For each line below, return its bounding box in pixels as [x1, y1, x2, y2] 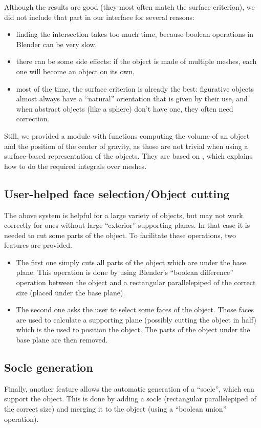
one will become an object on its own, [16, 66, 135, 76]
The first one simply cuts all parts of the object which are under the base [16, 256, 246, 267]
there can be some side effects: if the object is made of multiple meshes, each [16, 56, 257, 67]
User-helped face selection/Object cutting [4, 185, 230, 201]
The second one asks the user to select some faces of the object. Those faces [16, 304, 254, 315]
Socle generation [4, 359, 93, 375]
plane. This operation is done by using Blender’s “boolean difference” [16, 267, 233, 277]
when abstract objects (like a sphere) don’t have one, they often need [16, 103, 233, 114]
